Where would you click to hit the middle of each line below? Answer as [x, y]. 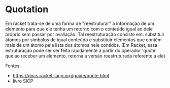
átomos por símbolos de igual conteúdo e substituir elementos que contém [83, 40]
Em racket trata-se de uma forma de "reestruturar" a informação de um [80, 23]
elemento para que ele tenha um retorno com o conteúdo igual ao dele [79, 28]
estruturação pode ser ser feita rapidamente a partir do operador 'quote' [81, 50]
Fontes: [13, 66]
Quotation [27, 9]
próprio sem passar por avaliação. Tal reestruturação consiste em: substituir [85, 34]
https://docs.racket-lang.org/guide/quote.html [61, 75]
